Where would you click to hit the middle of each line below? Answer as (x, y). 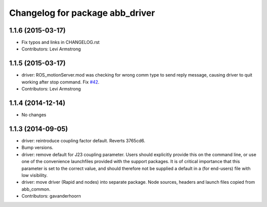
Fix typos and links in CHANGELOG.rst (61, 42)
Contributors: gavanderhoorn (51, 196)
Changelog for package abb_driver (82, 13)
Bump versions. (38, 148)
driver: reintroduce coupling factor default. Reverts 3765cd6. (83, 140)
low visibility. (35, 175)
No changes (34, 115)
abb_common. (36, 189)
